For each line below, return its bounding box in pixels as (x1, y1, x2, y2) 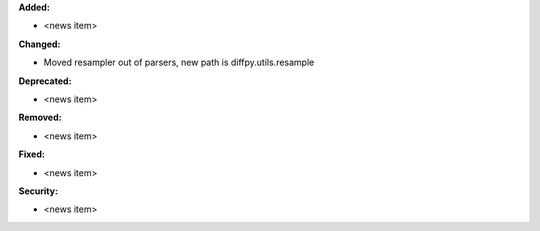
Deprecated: (18, 75, 72, 87)
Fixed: (18, 148, 45, 160)
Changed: (18, 38, 61, 50)
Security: (18, 185, 59, 197)
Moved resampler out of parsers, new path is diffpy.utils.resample (43, 56, 315, 69)
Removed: (18, 111, 62, 124)
